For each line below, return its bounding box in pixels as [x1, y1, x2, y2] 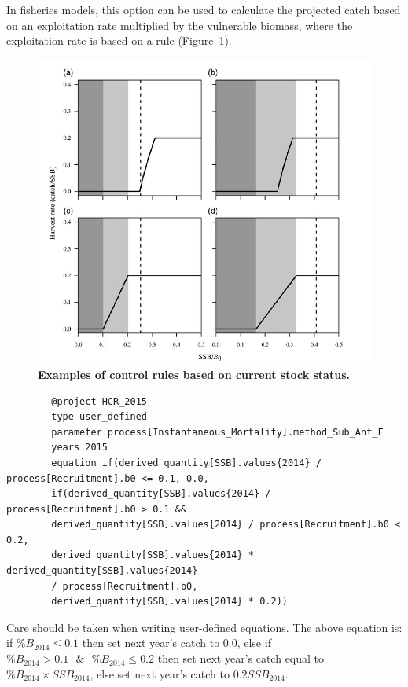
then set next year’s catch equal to [157, 650, 325, 667]
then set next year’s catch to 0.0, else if [82, 634, 271, 651]
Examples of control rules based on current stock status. [38, 366, 350, 382]
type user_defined [51, 411, 147, 423]
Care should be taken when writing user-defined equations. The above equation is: [6, 619, 402, 635]
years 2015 [51, 442, 108, 454]
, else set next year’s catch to [90, 665, 230, 681]
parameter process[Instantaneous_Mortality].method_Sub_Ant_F [51, 426, 384, 438]
